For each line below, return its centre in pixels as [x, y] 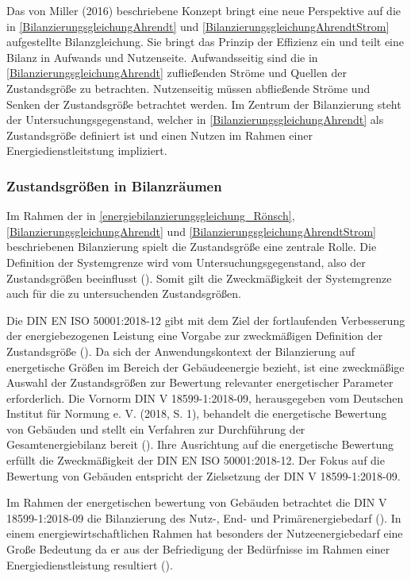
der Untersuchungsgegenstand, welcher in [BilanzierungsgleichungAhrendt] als [195, 120]
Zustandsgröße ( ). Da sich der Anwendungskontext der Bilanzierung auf [181, 351]
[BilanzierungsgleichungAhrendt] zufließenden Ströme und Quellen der [177, 73]
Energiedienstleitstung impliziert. [87, 151]
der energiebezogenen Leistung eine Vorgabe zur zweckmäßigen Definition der [195, 336]
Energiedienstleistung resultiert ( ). [90, 564]
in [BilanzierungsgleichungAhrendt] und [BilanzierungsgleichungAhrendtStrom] [198, 26]
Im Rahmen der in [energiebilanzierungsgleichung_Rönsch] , [151, 216]
